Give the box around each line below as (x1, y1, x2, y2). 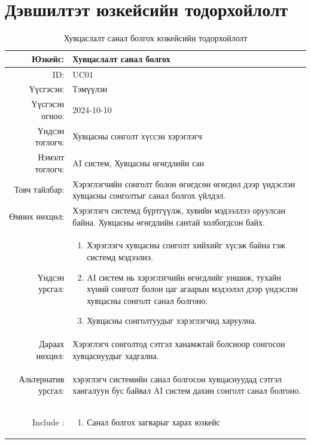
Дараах (39, 337, 65, 350)
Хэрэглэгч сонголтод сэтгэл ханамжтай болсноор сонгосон (72, 337, 285, 350)
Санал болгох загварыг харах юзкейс (87, 416, 221, 428)
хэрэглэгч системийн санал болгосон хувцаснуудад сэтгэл (72, 372, 282, 385)
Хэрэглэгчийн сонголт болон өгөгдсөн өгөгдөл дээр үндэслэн (72, 177, 295, 190)
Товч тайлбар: (14, 183, 65, 196)
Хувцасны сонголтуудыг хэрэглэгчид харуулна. (87, 314, 257, 327)
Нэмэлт (38, 151, 65, 163)
